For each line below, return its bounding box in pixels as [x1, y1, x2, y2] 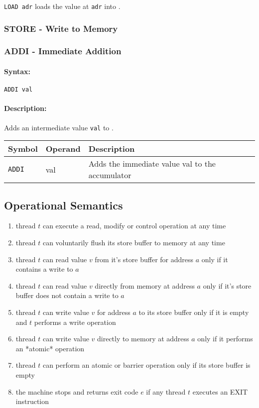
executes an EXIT [192, 386, 248, 397]
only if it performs [197, 333, 253, 344]
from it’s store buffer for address [95, 254, 194, 264]
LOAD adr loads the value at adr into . [4, 1, 121, 11]
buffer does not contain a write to [15, 290, 119, 301]
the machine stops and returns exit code [15, 386, 138, 397]
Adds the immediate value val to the [88, 158, 216, 170]
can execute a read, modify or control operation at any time [42, 220, 226, 231]
